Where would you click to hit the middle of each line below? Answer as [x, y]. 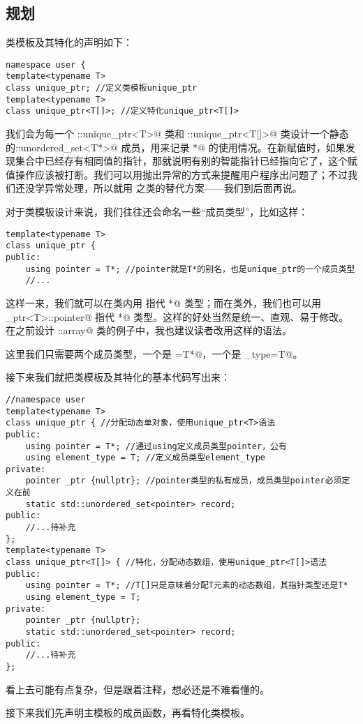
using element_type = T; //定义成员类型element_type [146, 458]
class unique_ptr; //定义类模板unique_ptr [102, 88]
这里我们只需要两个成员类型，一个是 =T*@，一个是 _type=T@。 [154, 353]
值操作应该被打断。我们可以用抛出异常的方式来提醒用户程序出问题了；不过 [177, 174]
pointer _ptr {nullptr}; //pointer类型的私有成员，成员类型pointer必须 [184, 481]
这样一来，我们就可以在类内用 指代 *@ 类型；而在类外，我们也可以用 [163, 302]
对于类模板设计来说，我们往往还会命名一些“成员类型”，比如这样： [157, 212]
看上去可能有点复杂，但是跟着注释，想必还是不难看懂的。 [138, 689]
